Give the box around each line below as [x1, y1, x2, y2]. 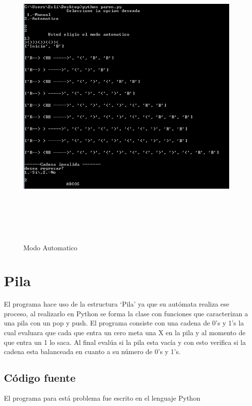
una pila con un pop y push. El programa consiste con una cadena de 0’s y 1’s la [4, 318, 244, 328]
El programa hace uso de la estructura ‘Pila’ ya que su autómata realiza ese [4, 299, 230, 309]
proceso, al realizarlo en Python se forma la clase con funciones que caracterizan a [4, 308, 248, 318]
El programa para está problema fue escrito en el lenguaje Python [4, 393, 201, 403]
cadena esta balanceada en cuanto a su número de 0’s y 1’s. [4, 346, 181, 357]
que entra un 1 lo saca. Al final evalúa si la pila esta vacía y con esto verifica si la [4, 337, 246, 347]
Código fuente [4, 370, 76, 385]
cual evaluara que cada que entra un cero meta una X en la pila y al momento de [4, 327, 246, 338]
